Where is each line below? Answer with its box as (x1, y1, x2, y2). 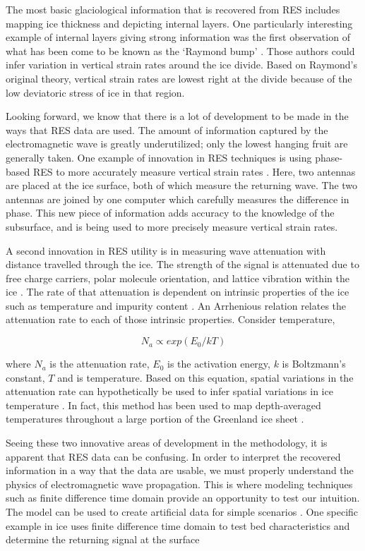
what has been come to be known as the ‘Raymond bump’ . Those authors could (6, 43, 355, 58)
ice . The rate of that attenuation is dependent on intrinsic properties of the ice (6, 284, 349, 299)
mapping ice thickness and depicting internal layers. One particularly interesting (6, 16, 353, 30)
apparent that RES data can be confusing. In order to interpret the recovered (6, 449, 341, 464)
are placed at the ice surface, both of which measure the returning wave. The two (6, 178, 358, 193)
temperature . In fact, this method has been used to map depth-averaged (6, 397, 321, 412)
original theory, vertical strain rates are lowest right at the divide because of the (6, 71, 352, 85)
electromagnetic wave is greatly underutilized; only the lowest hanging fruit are (6, 136, 348, 151)
